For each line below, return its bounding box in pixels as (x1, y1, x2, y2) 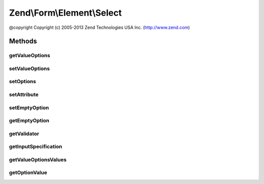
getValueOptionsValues (9, 156, 67, 163)
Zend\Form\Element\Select (9, 7, 122, 18)
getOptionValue (9, 169, 47, 176)
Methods (9, 37, 37, 46)
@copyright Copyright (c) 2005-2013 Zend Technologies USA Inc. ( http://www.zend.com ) (9, 24, 190, 30)
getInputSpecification (9, 143, 63, 150)
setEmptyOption (9, 104, 49, 111)
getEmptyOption (9, 117, 50, 124)
